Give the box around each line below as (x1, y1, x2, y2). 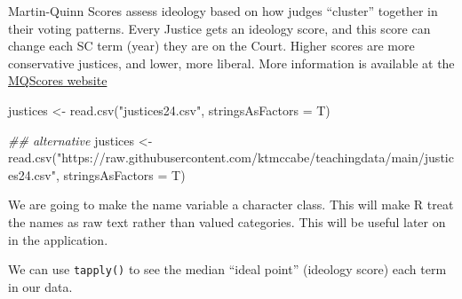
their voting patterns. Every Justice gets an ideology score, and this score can (8, 19, 431, 37)
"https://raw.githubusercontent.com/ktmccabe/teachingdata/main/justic (56, 148, 454, 167)
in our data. (8, 277, 73, 295)
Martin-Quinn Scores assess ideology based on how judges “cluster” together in (8, 2, 438, 20)
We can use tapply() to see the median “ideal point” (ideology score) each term (8, 260, 447, 279)
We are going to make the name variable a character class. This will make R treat (8, 195, 454, 214)
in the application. (8, 230, 108, 248)
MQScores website (8, 71, 108, 90)
